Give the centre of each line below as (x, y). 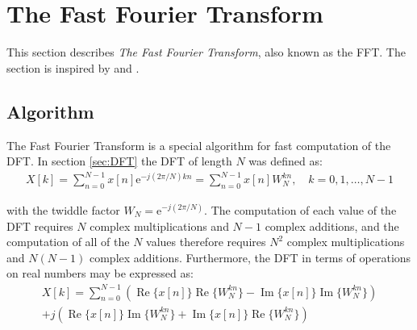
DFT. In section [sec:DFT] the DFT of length (119, 161)
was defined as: (286, 161)
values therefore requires (206, 242)
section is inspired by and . (73, 67)
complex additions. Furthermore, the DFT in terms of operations (250, 257)
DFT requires (40, 226)
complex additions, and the (332, 226)
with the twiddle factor (63, 210)
